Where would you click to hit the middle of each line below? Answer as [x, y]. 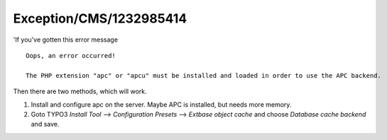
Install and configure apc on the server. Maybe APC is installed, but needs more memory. [161, 104]
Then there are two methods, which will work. [80, 91]
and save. [45, 124]
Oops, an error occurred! [71, 56]
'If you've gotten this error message [66, 40]
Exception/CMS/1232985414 [100, 18]
